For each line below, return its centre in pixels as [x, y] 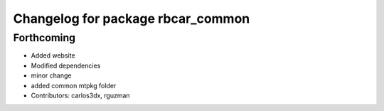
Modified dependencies [66, 65]
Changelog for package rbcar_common [132, 18]
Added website [53, 55]
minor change [51, 75]
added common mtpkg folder [74, 85]
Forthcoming [44, 38]
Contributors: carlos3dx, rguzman [81, 95]
